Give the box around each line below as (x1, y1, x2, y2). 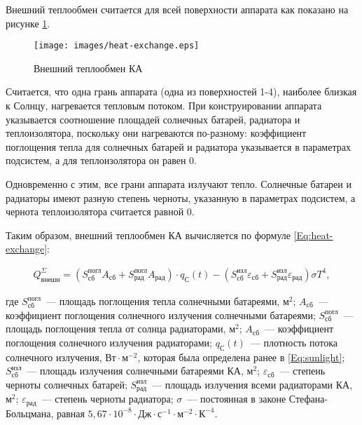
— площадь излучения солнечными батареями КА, (27, 363, 244, 378)
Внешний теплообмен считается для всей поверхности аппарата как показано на (6, 2, 349, 16)
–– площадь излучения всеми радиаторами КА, (152, 377, 353, 391)
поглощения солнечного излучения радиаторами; (6, 335, 212, 349)
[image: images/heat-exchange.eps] (34, 41, 200, 51)
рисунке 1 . (6, 15, 50, 30)
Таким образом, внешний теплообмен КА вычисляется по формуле (6, 227, 291, 242)
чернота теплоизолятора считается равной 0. (6, 204, 195, 219)
